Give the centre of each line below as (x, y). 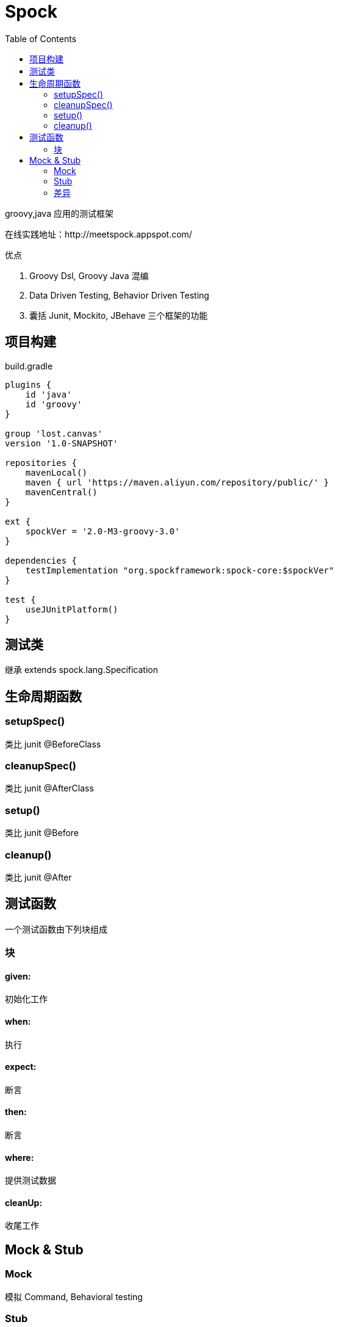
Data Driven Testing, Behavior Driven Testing (119, 295)
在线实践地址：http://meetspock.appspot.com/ (99, 234)
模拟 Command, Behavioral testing (74, 1296)
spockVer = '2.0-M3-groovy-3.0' (102, 531)
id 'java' (49, 394)
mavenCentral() (61, 492)
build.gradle (29, 366)
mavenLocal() (56, 472)
